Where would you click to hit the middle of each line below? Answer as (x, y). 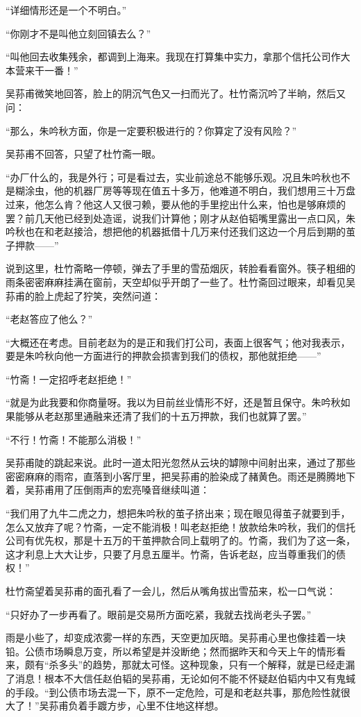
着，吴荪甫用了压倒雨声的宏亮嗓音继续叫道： (108, 490)
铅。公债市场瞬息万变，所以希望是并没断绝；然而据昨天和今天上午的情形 (171, 651)
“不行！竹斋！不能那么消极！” (74, 439)
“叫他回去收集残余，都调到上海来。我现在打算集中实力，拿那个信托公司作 (173, 57)
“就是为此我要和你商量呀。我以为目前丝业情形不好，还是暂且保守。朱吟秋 (173, 402)
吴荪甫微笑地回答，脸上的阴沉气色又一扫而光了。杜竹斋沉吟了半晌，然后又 (176, 93)
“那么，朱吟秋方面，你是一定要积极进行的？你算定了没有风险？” (151, 130)
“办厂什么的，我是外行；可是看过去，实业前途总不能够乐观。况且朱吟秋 (168, 177)
